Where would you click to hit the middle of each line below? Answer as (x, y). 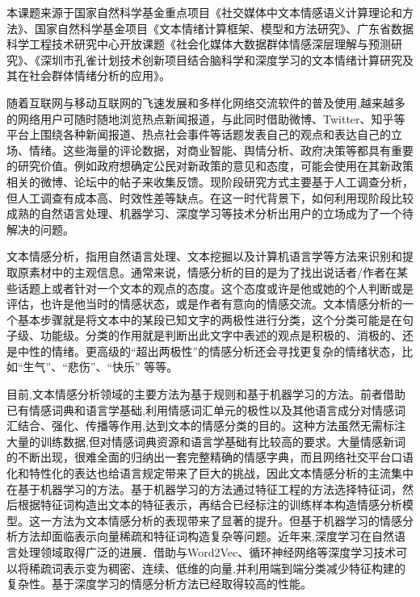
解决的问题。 (40, 229)
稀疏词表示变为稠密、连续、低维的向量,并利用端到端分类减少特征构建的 (217, 568)
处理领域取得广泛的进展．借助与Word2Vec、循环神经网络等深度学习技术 (207, 552)
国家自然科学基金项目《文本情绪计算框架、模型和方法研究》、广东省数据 (224, 28)
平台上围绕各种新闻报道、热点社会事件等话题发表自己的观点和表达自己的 (199, 134)
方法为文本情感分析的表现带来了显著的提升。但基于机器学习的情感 (227, 520)
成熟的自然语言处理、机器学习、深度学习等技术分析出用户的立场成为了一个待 (210, 213)
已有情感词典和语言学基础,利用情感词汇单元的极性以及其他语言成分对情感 (200, 409)
